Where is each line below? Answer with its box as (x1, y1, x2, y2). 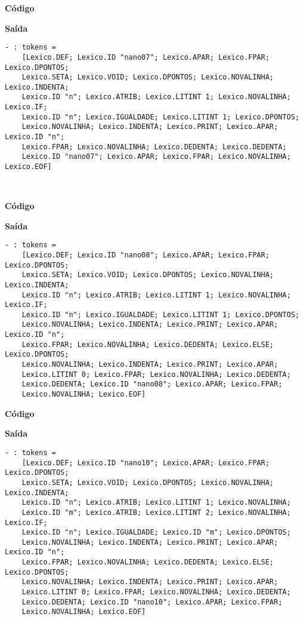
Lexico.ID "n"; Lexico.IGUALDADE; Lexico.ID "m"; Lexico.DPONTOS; (21, 528, 291, 537)
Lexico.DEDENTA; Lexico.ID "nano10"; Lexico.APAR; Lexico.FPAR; (21, 597, 283, 606)
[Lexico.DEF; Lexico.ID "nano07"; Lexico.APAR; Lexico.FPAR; (21, 53, 270, 62)
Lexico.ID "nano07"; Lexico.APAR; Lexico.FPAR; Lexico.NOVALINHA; (21, 152, 291, 161)
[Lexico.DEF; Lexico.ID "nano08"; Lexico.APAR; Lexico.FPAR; (21, 250, 270, 259)
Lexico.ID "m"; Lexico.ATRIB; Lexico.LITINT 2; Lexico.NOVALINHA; (21, 508, 291, 517)
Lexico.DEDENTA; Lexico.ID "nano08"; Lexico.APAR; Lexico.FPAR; (21, 380, 283, 389)
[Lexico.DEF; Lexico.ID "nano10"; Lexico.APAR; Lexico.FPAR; (21, 458, 270, 467)
